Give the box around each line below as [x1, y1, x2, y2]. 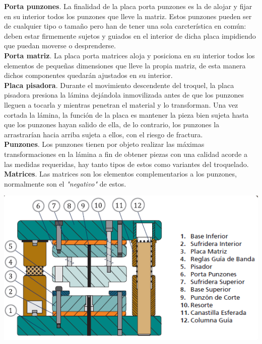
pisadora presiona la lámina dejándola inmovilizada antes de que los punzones [4, 90, 244, 100]
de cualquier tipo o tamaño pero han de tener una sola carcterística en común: [4, 21, 246, 31]
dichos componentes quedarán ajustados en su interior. [4, 70, 173, 80]
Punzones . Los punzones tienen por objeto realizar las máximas [4, 139, 205, 149]
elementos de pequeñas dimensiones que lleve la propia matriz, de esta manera [4, 60, 246, 70]
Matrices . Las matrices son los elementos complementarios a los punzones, [4, 168, 237, 179]
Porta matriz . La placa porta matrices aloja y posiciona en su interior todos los [4, 50, 255, 60]
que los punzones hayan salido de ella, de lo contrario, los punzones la [4, 119, 220, 130]
